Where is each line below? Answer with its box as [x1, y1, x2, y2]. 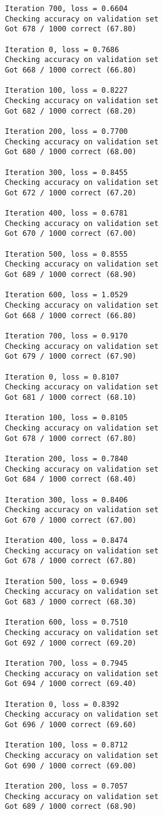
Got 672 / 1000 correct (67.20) [5, 188, 137, 197]
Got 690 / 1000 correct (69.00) [5, 761, 137, 770]
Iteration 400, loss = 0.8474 [5, 536, 128, 545]
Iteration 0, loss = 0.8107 [5, 372, 119, 381]
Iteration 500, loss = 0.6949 [5, 577, 128, 586]
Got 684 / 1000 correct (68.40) [5, 475, 137, 484]
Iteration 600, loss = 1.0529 [5, 291, 128, 300]
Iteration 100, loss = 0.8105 [5, 413, 128, 423]
